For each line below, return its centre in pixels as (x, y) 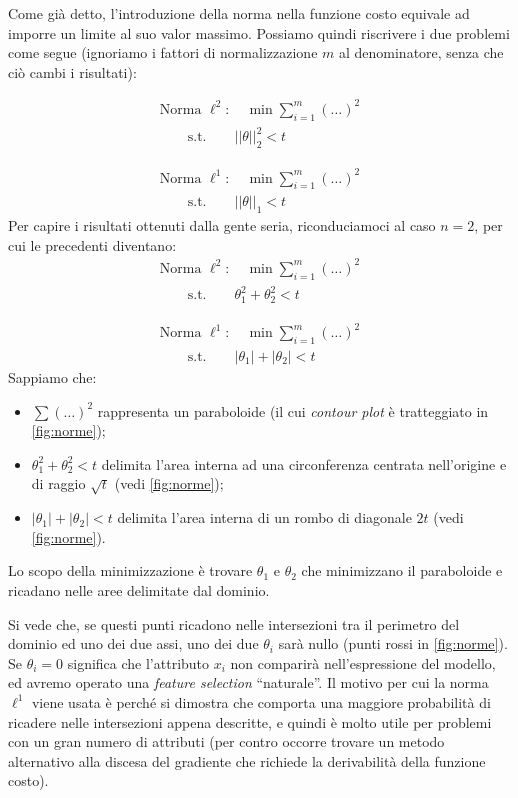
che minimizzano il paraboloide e (402, 570)
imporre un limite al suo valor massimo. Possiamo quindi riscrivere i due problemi (259, 32)
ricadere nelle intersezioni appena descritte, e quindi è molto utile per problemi (250, 721)
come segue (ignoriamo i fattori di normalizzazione (163, 52)
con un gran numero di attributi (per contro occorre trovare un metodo (226, 741)
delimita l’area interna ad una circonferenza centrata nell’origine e (304, 463)
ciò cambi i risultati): (72, 71)
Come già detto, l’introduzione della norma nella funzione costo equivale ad (239, 13)
